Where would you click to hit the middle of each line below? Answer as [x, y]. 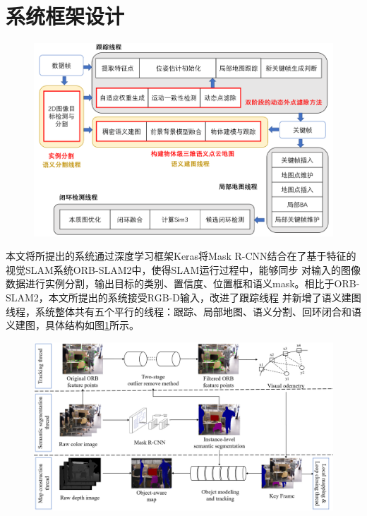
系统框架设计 [65, 16]
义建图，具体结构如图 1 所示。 [72, 325]
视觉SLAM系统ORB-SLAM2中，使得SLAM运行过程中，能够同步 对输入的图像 [183, 269]
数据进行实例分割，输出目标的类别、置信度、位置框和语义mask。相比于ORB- [183, 283]
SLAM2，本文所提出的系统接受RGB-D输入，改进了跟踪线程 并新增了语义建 [179, 298]
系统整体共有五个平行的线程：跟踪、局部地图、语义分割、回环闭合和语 [198, 311]
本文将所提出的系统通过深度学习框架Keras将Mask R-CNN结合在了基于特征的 [181, 256]
